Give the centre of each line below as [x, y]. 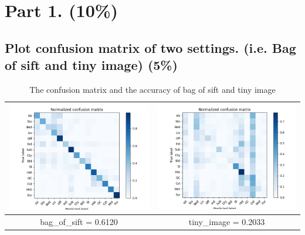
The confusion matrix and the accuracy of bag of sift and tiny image [152, 89]
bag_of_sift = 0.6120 [79, 221]
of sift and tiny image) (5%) [91, 65]
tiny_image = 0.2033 [227, 221]
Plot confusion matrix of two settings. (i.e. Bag [150, 47]
